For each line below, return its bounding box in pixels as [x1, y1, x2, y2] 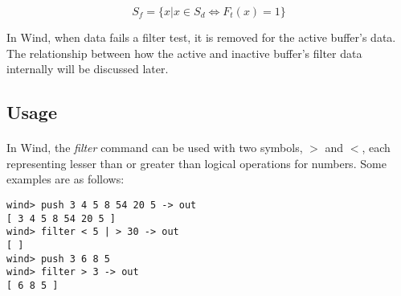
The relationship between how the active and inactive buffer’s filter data [6, 44, 362, 61]
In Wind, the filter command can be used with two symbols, [6, 139, 303, 156]
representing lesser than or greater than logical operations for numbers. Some [6, 154, 387, 171]
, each [362, 139, 391, 156]
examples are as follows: [6, 171, 125, 187]
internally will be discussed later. [6, 60, 169, 77]
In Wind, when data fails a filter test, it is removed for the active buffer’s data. [6, 29, 396, 45]
